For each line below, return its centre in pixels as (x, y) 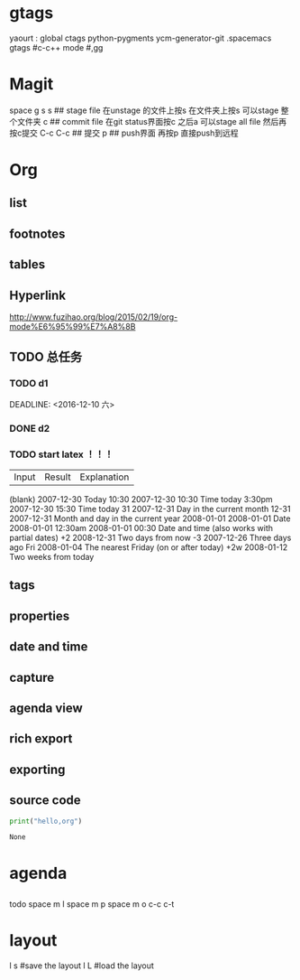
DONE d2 (30, 428)
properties (40, 616)
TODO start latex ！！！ (62, 454)
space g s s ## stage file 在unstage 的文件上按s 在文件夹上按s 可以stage (144, 110)
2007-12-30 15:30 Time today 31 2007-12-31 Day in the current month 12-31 (150, 509)
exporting (37, 769)
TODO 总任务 (46, 357)
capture (32, 677)
